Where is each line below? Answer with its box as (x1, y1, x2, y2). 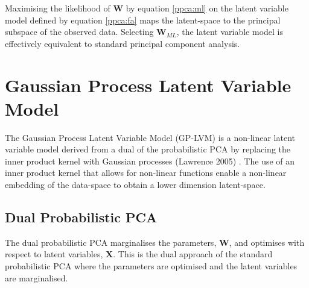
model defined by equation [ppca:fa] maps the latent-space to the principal (5, 13, 281, 26)
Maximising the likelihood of (5, 2, 110, 14)
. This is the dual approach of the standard (113, 248, 273, 260)
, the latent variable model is (176, 25, 283, 38)
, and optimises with (229, 236, 305, 248)
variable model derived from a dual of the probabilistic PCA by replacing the (5, 143, 291, 155)
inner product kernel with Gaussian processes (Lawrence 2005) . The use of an (5, 154, 295, 167)
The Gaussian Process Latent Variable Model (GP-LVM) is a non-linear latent (5, 131, 295, 143)
